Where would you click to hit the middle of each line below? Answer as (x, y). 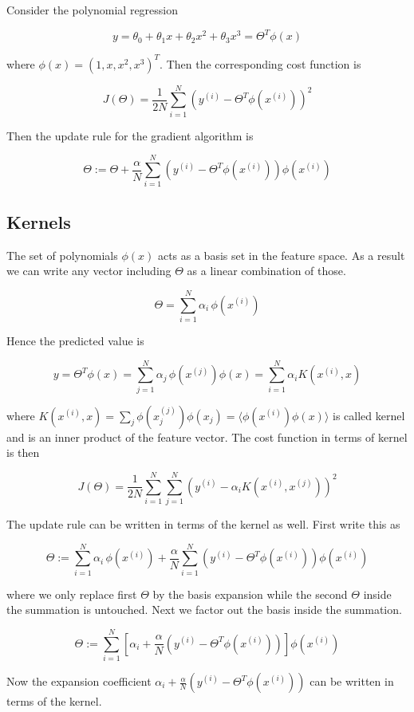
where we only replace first (72, 594)
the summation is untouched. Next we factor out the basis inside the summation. (204, 610)
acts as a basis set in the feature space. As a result (281, 255)
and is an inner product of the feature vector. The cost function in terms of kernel (207, 437)
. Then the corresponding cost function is (260, 63)
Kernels (39, 221)
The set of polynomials (62, 255)
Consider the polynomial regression (93, 10)
